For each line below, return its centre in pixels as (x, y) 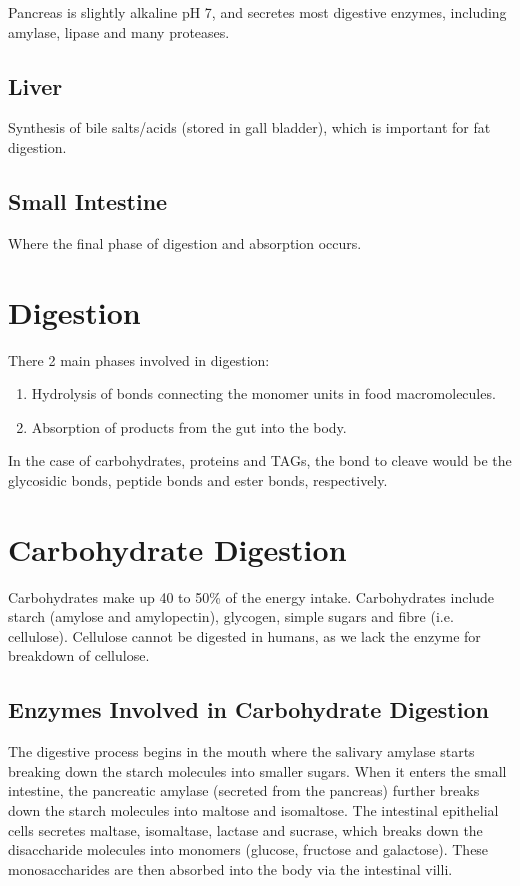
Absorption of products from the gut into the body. (189, 426)
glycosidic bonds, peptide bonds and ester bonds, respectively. (198, 479)
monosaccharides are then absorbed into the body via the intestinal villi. (230, 868)
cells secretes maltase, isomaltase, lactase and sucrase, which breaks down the (245, 829)
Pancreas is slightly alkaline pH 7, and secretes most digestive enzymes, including (257, 12)
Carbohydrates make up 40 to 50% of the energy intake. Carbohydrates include (251, 596)
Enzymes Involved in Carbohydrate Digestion (248, 709)
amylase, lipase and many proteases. (119, 31)
